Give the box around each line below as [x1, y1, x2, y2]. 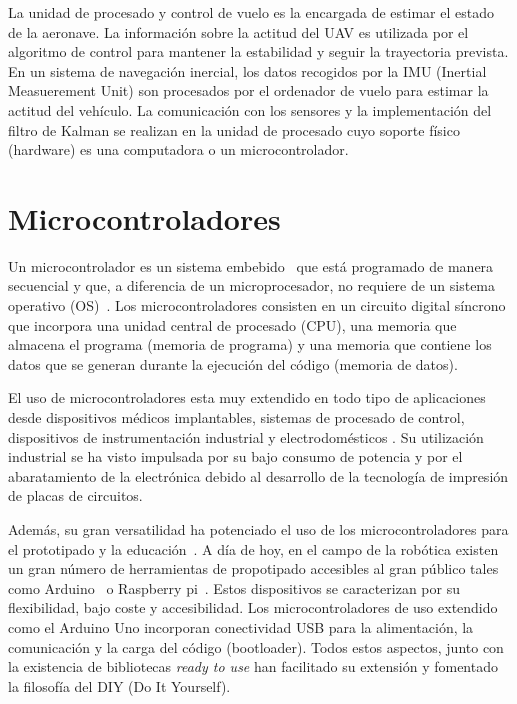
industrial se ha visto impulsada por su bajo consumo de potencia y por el [8, 446, 463, 467]
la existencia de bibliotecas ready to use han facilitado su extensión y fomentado [8, 656, 498, 677]
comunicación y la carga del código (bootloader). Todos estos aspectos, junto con [8, 636, 504, 657]
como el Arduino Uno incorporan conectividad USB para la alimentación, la [8, 616, 474, 637]
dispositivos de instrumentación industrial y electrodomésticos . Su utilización [8, 426, 484, 447]
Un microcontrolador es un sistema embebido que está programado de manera [8, 255, 494, 276]
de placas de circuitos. [8, 485, 143, 506]
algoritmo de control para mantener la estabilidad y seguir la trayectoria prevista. [8, 41, 509, 62]
